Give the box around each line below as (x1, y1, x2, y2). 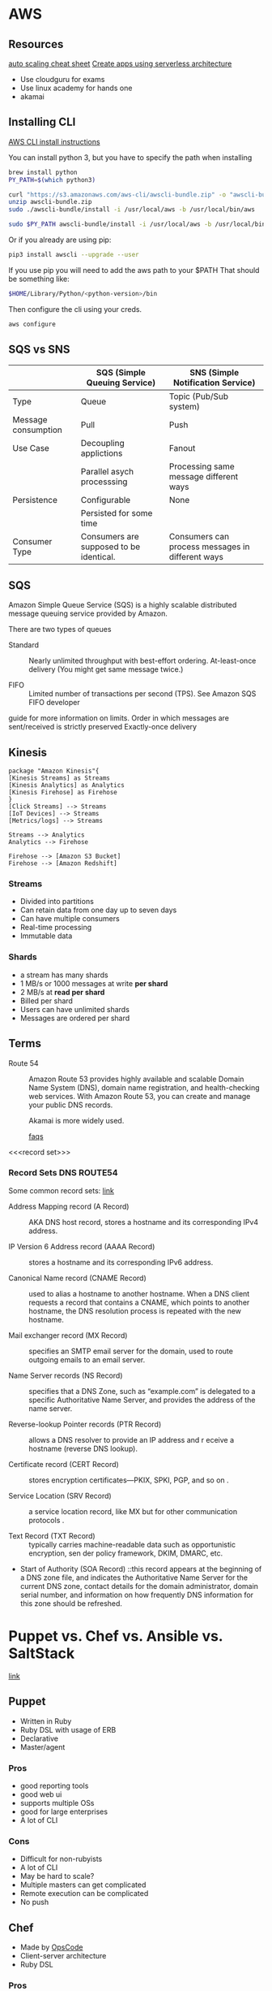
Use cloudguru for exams (19, 75, 105, 84)
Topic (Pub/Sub (168, 391, 229, 402)
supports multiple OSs (19, 1798, 95, 1807)
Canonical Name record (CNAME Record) (8, 1273, 147, 1283)
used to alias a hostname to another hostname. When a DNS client (28, 1288, 250, 1298)
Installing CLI (8, 115, 76, 129)
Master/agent (19, 1742, 66, 1751)
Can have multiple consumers (19, 914, 120, 924)
